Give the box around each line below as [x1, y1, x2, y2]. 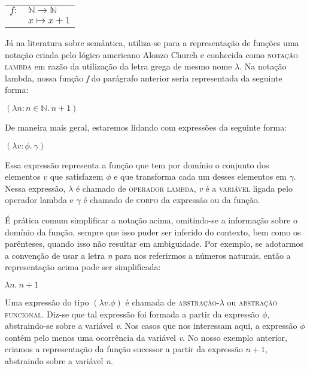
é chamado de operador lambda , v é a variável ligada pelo [75, 182, 293, 194]
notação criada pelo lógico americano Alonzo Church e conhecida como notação [5, 48, 298, 61]
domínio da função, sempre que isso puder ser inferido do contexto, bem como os [5, 225, 301, 238]
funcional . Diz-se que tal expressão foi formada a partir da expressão [5, 307, 260, 320]
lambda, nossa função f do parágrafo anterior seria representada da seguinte [5, 71, 282, 84]
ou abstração [227, 295, 278, 308]
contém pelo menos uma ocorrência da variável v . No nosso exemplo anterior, [5, 331, 287, 343]
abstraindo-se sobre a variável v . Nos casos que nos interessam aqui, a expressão [5, 319, 297, 332]
